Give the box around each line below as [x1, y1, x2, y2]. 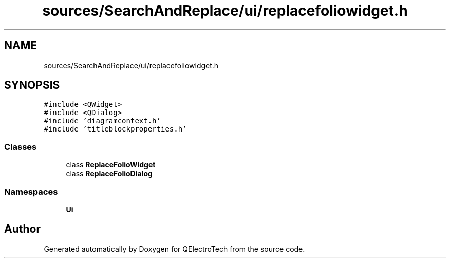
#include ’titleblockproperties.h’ [44, 125, 187, 134]
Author [4, 222, 41, 236]
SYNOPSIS [4, 79, 60, 92]
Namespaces [4, 186, 58, 197]
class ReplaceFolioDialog [66, 169, 153, 178]
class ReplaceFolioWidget [66, 160, 156, 170]
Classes [4, 141, 37, 152]
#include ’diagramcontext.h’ [44, 117, 161, 125]
